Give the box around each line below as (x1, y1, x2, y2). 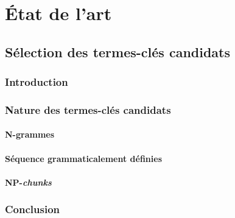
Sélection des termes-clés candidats (5, 42, 230, 61)
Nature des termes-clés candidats (5, 102, 171, 117)
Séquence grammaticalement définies (5, 152, 163, 164)
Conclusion (5, 202, 60, 217)
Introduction (5, 74, 68, 90)
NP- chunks (5, 175, 52, 188)
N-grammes (5, 128, 55, 141)
